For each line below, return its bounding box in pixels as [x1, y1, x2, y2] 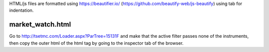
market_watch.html [9, 20, 71, 29]
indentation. [9, 7, 34, 13]
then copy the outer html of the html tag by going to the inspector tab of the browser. [9, 40, 184, 46]
